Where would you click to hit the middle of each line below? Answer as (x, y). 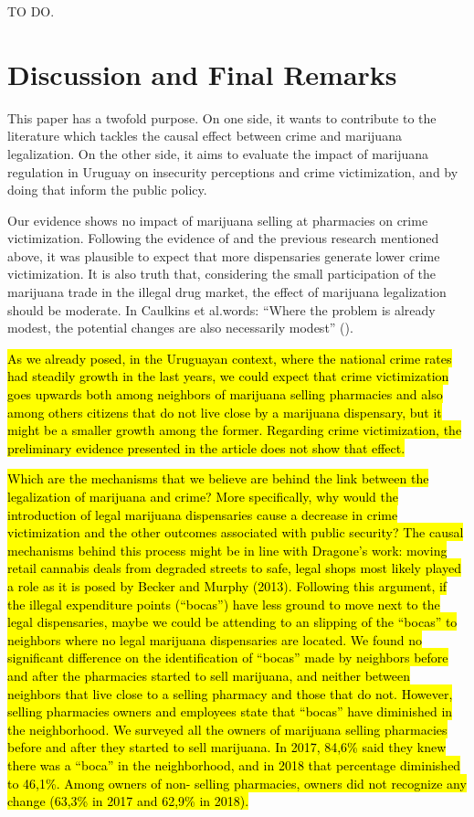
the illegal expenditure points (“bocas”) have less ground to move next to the (224, 604)
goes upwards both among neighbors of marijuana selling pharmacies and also (225, 394)
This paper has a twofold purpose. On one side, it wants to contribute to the (222, 117)
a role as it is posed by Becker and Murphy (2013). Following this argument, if (227, 585)
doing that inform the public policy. (107, 190)
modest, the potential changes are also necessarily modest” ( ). (180, 328)
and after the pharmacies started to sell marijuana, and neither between (209, 675)
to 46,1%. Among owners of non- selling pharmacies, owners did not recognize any (237, 783)
